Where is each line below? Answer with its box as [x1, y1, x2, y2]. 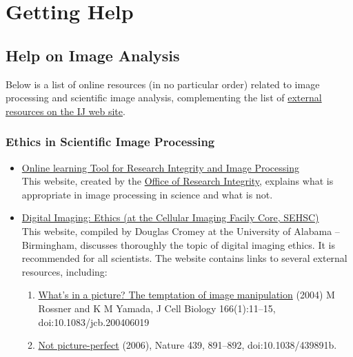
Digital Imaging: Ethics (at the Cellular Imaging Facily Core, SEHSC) [21, 210, 319, 225]
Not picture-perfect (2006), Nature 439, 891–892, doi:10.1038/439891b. [38, 338, 337, 352]
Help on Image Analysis [6, 44, 180, 65]
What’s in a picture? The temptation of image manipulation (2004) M [38, 287, 335, 302]
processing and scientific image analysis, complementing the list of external [6, 90, 322, 105]
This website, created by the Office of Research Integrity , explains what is [21, 174, 334, 188]
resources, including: [21, 264, 108, 278]
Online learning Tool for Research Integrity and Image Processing [21, 160, 299, 174]
